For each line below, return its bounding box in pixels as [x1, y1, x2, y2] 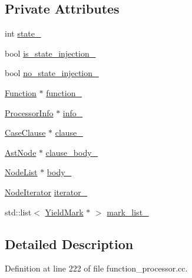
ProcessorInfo [5, 106, 54, 119]
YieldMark [45, 205, 84, 218]
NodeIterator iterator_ [5, 185, 88, 198]
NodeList [5, 166, 38, 178]
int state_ [5, 27, 41, 40]
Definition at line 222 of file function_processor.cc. [5, 262, 188, 274]
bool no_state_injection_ [5, 67, 99, 79]
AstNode [5, 146, 37, 158]
